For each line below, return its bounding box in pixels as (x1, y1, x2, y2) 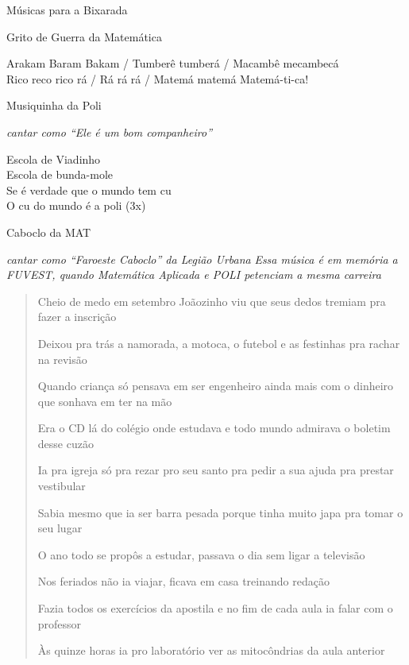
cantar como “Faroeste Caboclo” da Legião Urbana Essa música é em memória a (6, 250, 398, 267)
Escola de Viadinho (6, 150, 101, 167)
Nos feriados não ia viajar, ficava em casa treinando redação (37, 573, 330, 590)
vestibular (37, 477, 86, 494)
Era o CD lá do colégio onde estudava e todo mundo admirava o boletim (37, 419, 391, 436)
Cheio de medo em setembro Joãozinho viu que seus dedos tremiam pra (37, 292, 386, 309)
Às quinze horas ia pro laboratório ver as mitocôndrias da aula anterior (37, 642, 385, 659)
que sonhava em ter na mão (37, 392, 172, 409)
